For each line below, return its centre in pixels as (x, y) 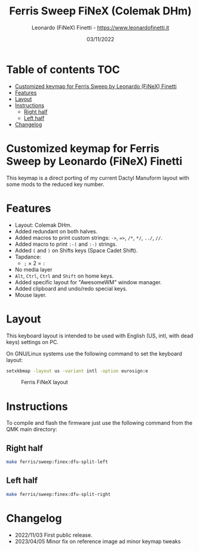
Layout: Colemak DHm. (43, 225)
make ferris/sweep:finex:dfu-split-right (59, 494)
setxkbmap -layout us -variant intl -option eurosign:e (77, 371)
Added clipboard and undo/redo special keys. (71, 288)
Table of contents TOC (63, 69)
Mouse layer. (30, 295)
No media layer (33, 269)
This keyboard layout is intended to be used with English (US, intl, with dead (100, 336)
